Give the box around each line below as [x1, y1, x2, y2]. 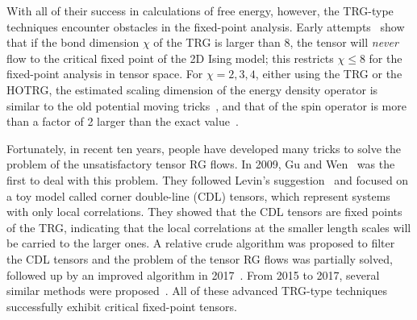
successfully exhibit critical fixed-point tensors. [6, 297, 237, 314]
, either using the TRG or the [255, 65, 402, 82]
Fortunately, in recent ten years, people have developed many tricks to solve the [6, 139, 402, 156]
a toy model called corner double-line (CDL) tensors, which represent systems [6, 187, 390, 204]
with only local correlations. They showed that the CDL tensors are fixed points [6, 203, 402, 220]
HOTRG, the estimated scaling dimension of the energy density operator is [6, 81, 378, 98]
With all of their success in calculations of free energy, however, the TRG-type [6, 2, 394, 19]
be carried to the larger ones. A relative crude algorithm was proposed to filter [6, 235, 395, 251]
